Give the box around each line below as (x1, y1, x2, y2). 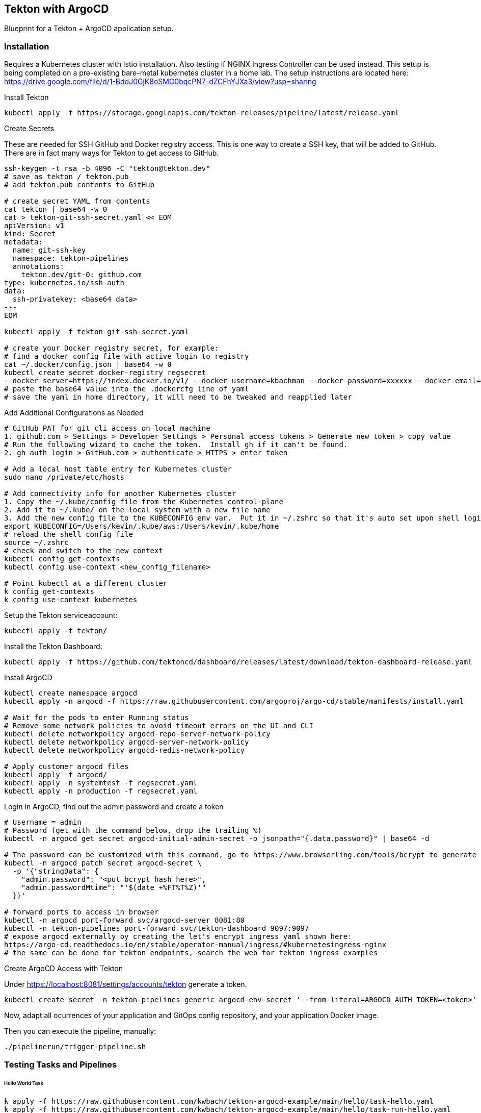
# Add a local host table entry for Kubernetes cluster (4, 465, 232, 474)
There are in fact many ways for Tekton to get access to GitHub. (4, 149, 219, 158)
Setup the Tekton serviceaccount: (4, 611, 118, 620)
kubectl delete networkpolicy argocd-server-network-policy (4, 738, 249, 747)
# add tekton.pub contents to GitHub (4, 181, 155, 189)
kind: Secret (4, 230, 56, 238)
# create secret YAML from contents (4, 197, 150, 206)
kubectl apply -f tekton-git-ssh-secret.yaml (4, 328, 189, 336)
